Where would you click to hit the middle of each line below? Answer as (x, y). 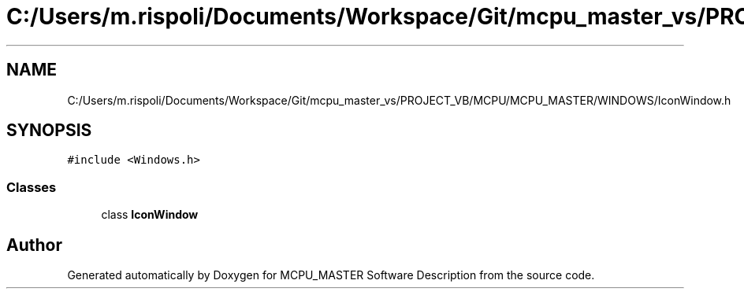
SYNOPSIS (49, 131)
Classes (32, 187)
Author (34, 245)
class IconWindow (150, 215)
